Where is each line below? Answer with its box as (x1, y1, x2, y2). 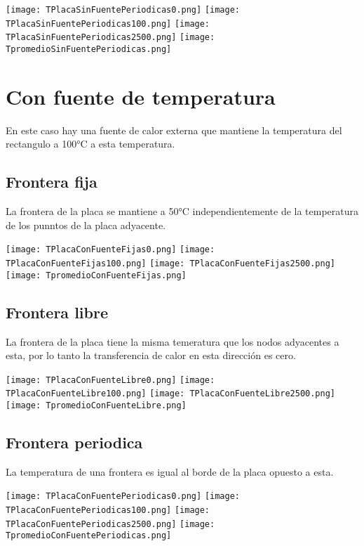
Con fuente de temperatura (6, 82, 276, 110)
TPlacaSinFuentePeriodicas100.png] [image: (6, 18, 210, 29)
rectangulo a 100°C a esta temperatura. (6, 136, 175, 151)
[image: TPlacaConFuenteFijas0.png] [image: (6, 245, 215, 255)
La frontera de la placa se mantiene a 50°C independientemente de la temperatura (6, 204, 359, 219)
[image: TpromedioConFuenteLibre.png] (6, 401, 187, 410)
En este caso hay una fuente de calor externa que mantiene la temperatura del (6, 122, 342, 137)
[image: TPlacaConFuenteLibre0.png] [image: (6, 375, 215, 385)
